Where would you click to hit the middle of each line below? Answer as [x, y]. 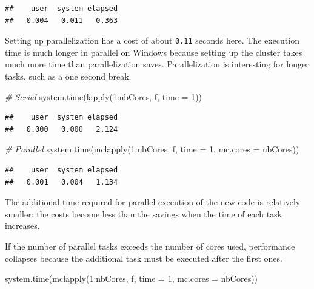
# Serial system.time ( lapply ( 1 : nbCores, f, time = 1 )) [104, 96]
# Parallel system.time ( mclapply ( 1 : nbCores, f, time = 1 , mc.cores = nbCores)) [152, 149]
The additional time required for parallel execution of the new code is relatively [153, 202]
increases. [22, 226]
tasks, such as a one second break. [68, 76]
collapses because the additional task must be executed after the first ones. [144, 258]
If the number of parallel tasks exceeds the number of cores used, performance [150, 246]
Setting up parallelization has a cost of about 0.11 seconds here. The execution [152, 40]
